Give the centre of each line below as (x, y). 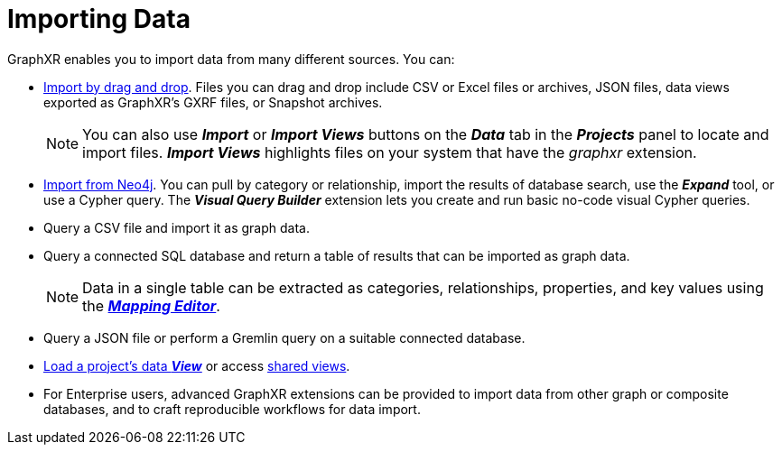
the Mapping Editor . (151, 305)
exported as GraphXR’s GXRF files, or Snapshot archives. (213, 102)
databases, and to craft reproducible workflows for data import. (232, 409)
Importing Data (99, 19)
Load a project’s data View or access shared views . (197, 365)
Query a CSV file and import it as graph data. (177, 227)
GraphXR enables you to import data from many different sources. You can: (231, 59)
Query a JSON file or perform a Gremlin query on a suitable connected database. (284, 337)
